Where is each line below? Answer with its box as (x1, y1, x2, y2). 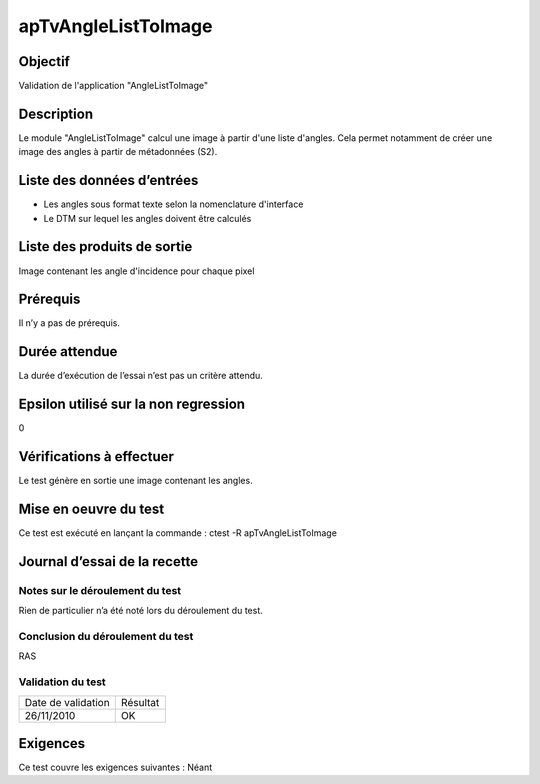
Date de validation (24, 695, 110, 709)
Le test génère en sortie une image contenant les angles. (18, 475, 254, 487)
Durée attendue (18, 343, 118, 360)
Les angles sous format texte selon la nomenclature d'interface (43, 198, 304, 210)
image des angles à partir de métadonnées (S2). (18, 146, 218, 158)
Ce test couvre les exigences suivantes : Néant (18, 761, 213, 774)
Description (18, 105, 94, 122)
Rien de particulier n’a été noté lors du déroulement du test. (18, 605, 264, 617)
